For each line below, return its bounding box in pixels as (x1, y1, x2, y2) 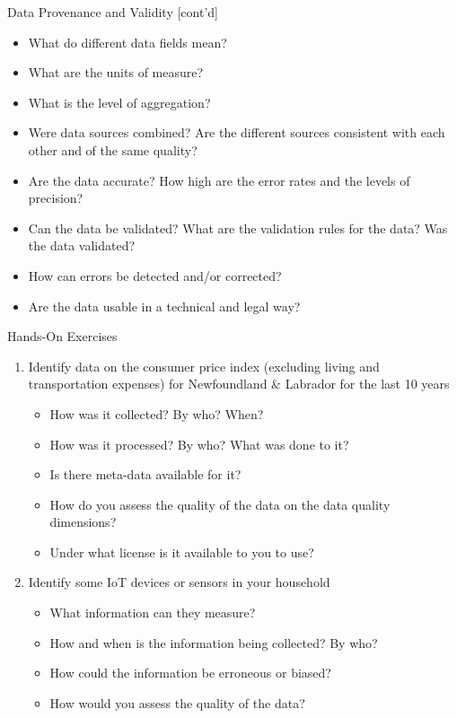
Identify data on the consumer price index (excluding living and (28, 356, 380, 375)
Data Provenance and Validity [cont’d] (7, 3, 218, 21)
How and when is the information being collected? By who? (49, 633, 378, 652)
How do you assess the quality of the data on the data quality (49, 495, 391, 513)
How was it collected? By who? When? (49, 404, 264, 423)
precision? (28, 188, 83, 207)
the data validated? (28, 236, 136, 255)
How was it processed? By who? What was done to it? (49, 434, 349, 453)
